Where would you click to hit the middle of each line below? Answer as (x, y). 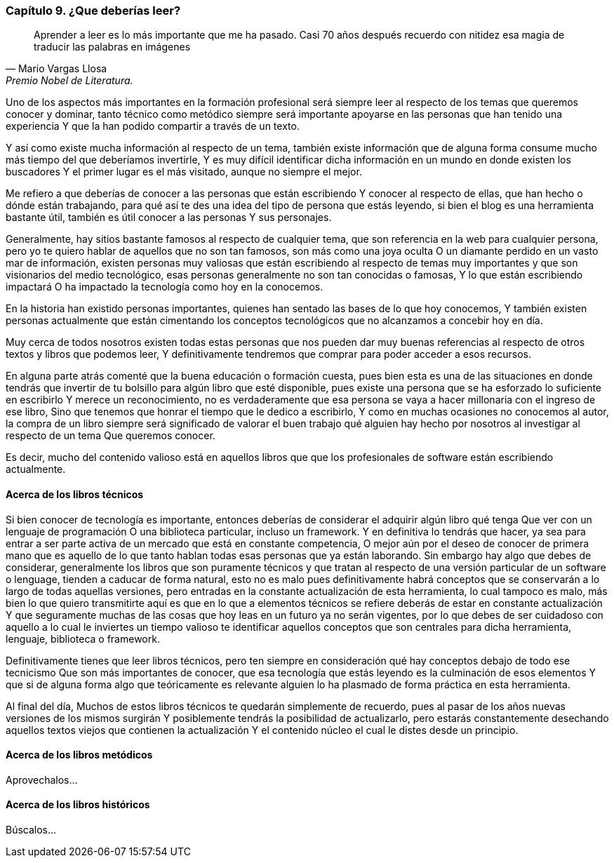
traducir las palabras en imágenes (112, 47)
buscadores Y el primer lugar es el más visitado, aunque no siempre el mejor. (184, 172)
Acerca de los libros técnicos (75, 494)
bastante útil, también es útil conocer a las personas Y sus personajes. (169, 218)
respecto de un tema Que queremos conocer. (111, 436)
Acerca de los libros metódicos (79, 755)
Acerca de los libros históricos (78, 805)
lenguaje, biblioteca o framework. (83, 638)
